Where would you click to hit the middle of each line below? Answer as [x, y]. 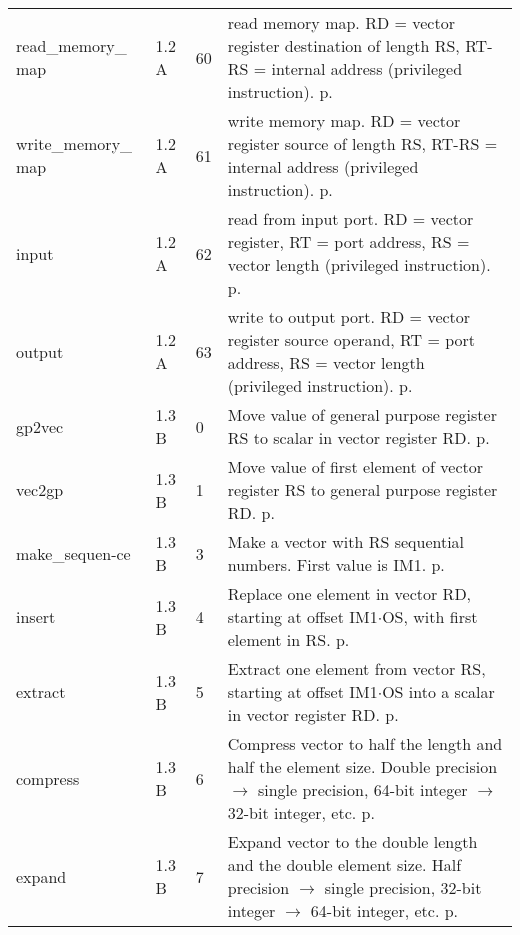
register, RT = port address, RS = [348, 241]
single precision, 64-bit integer [362, 789]
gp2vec [40, 426]
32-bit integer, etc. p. [301, 812]
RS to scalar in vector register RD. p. [358, 437]
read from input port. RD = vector [350, 218]
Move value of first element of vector [355, 466]
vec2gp [40, 489]
